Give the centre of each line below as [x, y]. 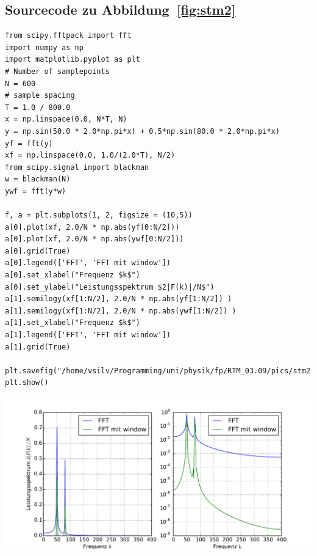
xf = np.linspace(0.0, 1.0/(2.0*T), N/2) [90, 155]
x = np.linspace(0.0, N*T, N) [66, 119]
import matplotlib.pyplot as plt [73, 60]
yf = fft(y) [29, 143]
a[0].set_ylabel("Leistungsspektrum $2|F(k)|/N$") [110, 287]
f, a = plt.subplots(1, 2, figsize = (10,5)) [99, 215]
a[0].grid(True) [38, 251]
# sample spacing [40, 96]
